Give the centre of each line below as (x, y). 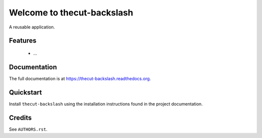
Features (23, 41)
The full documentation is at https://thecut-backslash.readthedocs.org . (80, 78)
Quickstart (25, 92)
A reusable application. (32, 27)
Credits (20, 117)
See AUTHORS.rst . (28, 129)
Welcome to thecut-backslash (71, 13)
